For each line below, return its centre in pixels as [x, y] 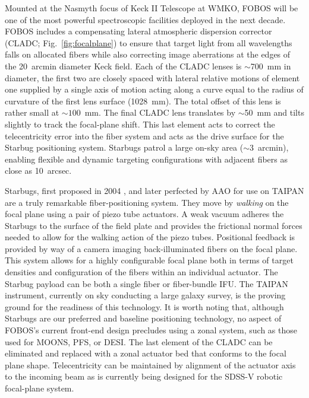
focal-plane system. [40, 388]
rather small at [32, 112]
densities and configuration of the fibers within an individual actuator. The [141, 272]
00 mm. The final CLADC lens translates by [154, 112]
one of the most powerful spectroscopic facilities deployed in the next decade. [145, 19]
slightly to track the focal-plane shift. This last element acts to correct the [140, 124]
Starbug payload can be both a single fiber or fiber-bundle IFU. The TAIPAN [147, 283]
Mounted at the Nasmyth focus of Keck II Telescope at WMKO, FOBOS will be [152, 8]
